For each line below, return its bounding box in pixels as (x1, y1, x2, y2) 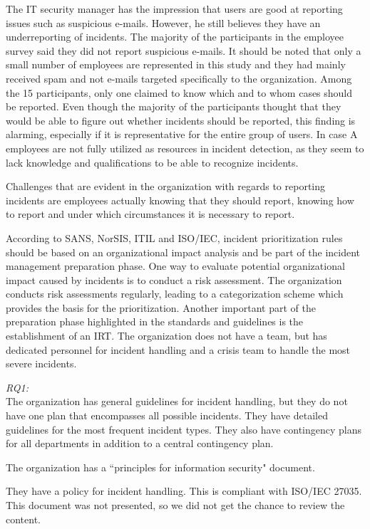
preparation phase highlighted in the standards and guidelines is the (6, 314, 304, 329)
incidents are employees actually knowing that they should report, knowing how (6, 192, 354, 207)
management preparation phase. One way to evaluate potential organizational (6, 258, 345, 273)
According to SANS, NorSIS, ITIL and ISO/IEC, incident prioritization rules (6, 230, 343, 245)
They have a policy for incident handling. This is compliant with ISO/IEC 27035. (6, 483, 362, 498)
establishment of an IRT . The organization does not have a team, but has (6, 328, 327, 343)
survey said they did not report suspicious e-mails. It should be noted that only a (6, 43, 361, 58)
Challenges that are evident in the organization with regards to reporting (6, 179, 326, 194)
